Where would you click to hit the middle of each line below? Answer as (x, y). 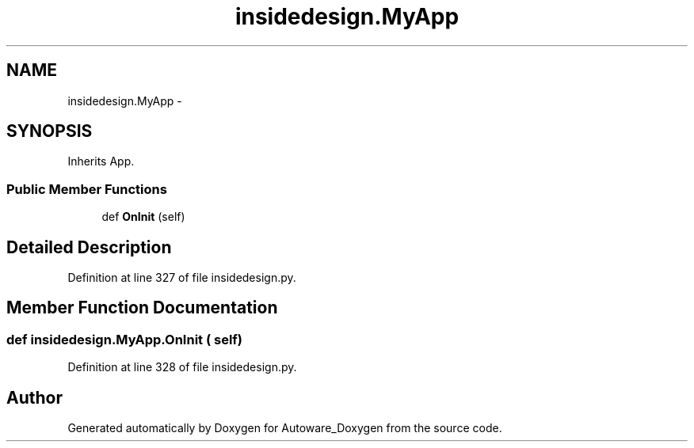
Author (34, 397)
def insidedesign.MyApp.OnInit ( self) (125, 339)
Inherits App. (101, 161)
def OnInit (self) (143, 217)
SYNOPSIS (50, 131)
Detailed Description (89, 247)
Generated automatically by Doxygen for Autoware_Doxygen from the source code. (285, 428)
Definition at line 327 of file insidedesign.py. (182, 278)
